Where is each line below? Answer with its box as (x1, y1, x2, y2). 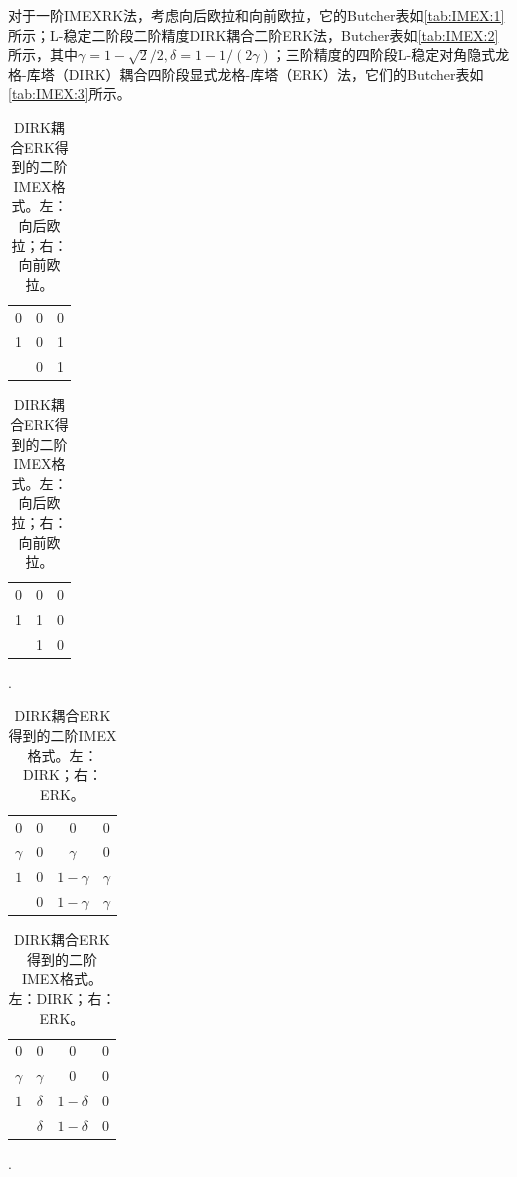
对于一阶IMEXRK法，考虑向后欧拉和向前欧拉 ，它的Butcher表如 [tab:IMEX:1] (8, 5, 505, 25)
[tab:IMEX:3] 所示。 (8, 83, 131, 104)
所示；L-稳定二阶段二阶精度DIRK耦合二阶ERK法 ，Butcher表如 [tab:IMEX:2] (8, 24, 499, 45)
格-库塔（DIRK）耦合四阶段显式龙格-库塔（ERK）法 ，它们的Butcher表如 (8, 63, 484, 84)
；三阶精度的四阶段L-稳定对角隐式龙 (271, 44, 510, 65)
